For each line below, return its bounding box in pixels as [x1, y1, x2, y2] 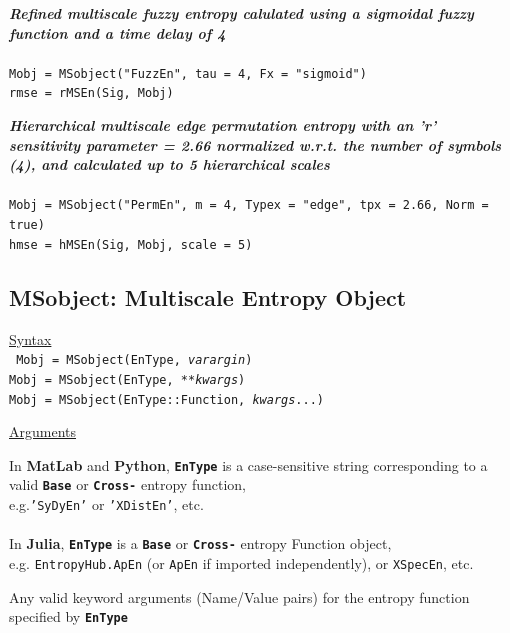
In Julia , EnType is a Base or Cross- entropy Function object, [9, 533, 392, 554]
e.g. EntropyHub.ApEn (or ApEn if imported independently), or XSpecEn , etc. [9, 553, 474, 574]
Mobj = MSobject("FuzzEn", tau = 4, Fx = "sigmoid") [9, 66, 367, 81]
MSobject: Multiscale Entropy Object [9, 281, 407, 312]
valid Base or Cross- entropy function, [9, 474, 246, 495]
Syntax [9, 328, 52, 349]
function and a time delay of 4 [9, 22, 226, 43]
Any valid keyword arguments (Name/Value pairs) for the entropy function [9, 586, 470, 607]
